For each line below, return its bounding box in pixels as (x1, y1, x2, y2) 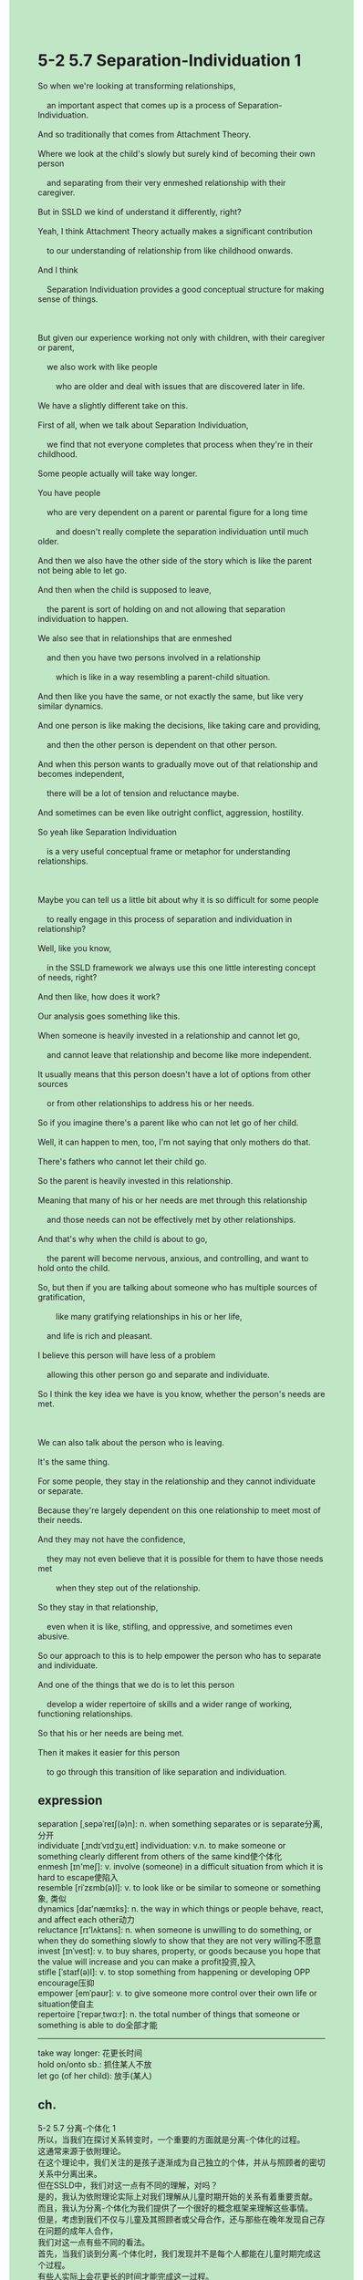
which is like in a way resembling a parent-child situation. (55, 671, 271, 682)
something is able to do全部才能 (37, 2019, 158, 2030)
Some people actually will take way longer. (37, 468, 198, 479)
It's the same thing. (37, 1456, 110, 1467)
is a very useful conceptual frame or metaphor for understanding (46, 845, 291, 856)
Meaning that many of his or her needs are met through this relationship (37, 1195, 308, 1206)
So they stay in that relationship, (37, 1601, 159, 1612)
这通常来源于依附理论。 (37, 2145, 126, 2156)
